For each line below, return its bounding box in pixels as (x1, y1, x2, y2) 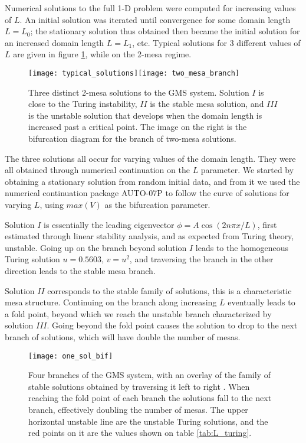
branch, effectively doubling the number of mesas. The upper (28, 403, 248, 415)
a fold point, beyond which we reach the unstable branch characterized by (5, 307, 272, 320)
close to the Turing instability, (28, 97, 137, 110)
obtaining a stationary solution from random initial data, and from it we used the (5, 175, 300, 187)
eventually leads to (228, 296, 295, 308)
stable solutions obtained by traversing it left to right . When (28, 380, 250, 392)
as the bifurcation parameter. (104, 198, 210, 210)
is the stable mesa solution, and (150, 97, 264, 110)
